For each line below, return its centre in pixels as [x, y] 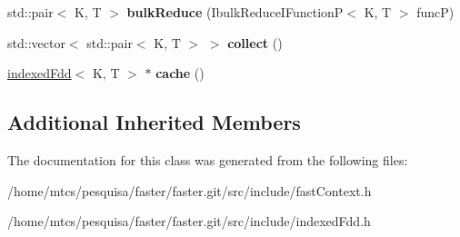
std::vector [36, 42]
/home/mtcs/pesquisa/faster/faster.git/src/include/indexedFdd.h [189, 221]
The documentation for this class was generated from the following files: [208, 159]
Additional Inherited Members [154, 122]
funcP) [435, 12]
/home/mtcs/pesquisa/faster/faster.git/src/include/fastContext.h [190, 190]
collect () [255, 42]
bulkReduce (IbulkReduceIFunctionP [235, 12]
